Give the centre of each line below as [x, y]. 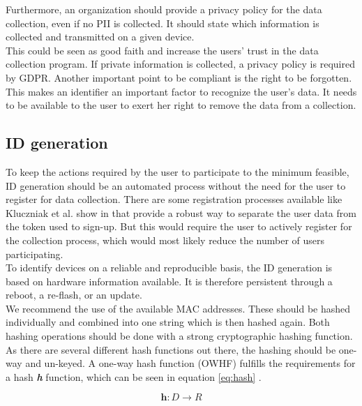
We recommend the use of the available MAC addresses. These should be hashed [178, 308]
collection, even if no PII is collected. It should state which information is [163, 23]
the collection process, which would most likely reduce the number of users [165, 240]
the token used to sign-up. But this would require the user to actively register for [179, 226]
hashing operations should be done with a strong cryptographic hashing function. [179, 336]
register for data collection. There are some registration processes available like [174, 199]
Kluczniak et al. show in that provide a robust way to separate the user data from [181, 212]
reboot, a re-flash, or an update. [74, 295]
